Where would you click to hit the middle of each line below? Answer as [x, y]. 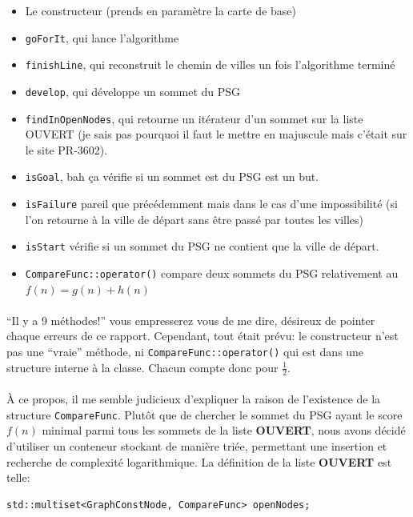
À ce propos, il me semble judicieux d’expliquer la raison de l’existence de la [194, 399]
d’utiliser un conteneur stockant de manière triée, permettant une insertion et [197, 445]
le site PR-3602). [66, 149]
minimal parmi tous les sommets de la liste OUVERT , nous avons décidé [224, 430]
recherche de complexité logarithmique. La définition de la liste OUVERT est [199, 461]
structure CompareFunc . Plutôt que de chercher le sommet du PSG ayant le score [204, 414]
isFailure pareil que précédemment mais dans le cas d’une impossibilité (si [211, 204]
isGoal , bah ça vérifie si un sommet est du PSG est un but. [172, 176]
